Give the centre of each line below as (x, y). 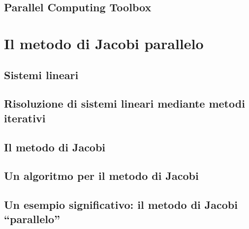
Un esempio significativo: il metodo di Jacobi (121, 205)
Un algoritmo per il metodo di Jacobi (101, 176)
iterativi (25, 118)
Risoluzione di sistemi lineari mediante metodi (124, 103)
